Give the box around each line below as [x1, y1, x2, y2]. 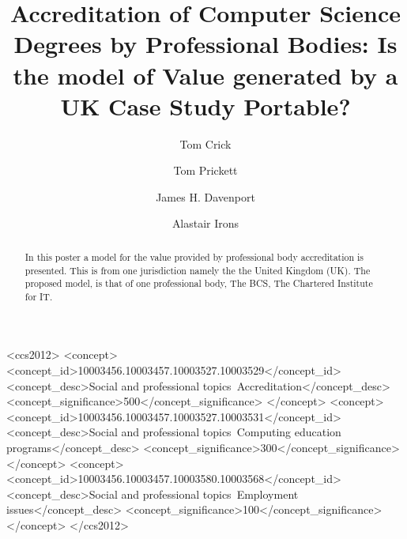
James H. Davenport [156, 188, 255, 205]
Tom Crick [179, 135, 232, 152]
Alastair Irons [171, 215, 239, 232]
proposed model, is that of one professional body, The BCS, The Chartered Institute [24, 277, 373, 290]
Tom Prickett [173, 162, 238, 179]
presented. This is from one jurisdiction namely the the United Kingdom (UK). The [24, 263, 371, 277]
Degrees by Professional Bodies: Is [13, 28, 398, 60]
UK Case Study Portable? [60, 89, 351, 122]
